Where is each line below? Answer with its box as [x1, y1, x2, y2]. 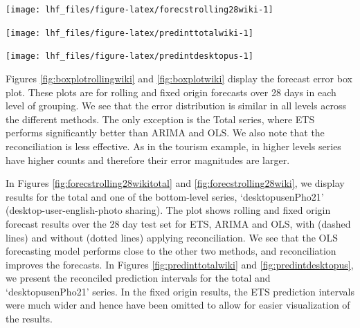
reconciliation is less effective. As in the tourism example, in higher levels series [6, 138, 341, 153]
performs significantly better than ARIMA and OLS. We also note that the [6, 125, 325, 140]
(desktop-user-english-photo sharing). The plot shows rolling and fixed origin [6, 203, 331, 217]
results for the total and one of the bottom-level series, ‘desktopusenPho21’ [6, 189, 324, 203]
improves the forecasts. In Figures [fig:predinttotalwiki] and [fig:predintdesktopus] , [6, 257, 354, 271]
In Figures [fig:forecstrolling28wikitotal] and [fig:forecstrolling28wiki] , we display [6, 176, 345, 190]
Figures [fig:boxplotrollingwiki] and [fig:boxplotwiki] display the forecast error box [6, 71, 352, 85]
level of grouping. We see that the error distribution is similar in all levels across [6, 98, 346, 113]
